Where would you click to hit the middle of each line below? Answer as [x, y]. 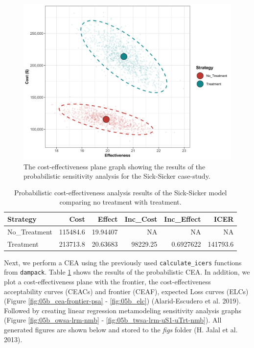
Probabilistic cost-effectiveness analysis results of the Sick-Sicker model [120, 192]
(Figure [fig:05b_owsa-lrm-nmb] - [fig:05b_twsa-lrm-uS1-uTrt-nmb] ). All [113, 320]
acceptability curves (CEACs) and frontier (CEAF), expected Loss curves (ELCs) [126, 291]
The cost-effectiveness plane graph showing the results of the [115, 166]
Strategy [22, 219]
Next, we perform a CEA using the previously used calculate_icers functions [123, 262]
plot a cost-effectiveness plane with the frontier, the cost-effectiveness [107, 282]
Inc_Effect [183, 219]
